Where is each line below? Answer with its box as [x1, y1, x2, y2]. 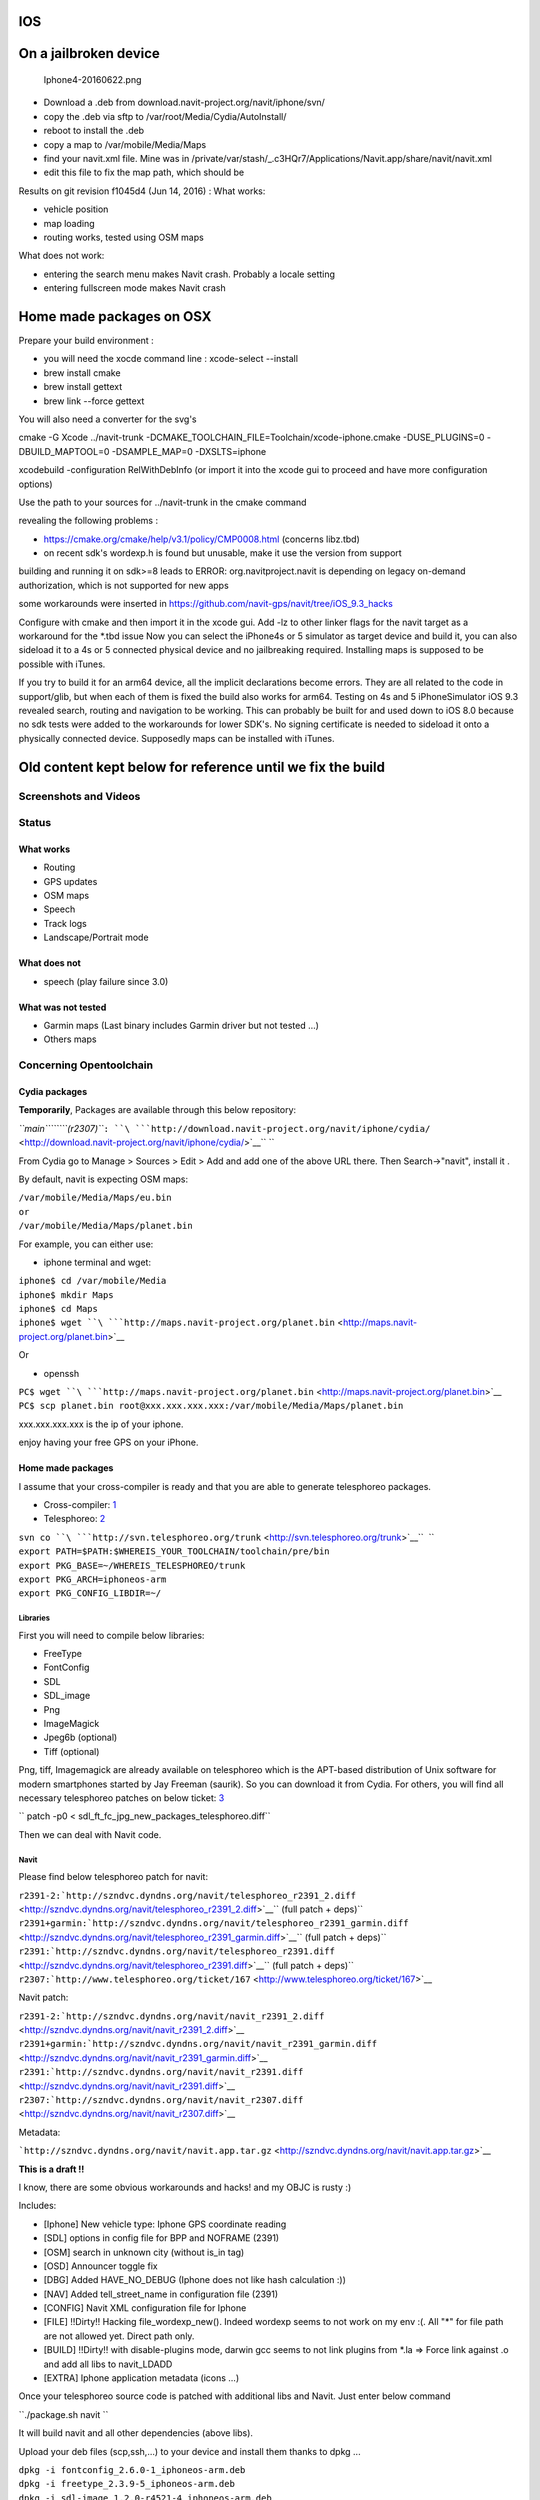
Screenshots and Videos [18, 789, 141, 803]
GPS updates [43, 875, 98, 887]
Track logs [43, 917, 87, 929]
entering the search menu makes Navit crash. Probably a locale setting [43, 268, 335, 280]
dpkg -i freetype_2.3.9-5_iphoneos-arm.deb [18, 2478, 235, 2490]
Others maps [43, 1033, 97, 1045]
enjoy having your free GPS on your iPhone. [18, 1436, 199, 1449]
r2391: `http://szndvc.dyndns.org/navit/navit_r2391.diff [18, 2066, 304, 2078]
